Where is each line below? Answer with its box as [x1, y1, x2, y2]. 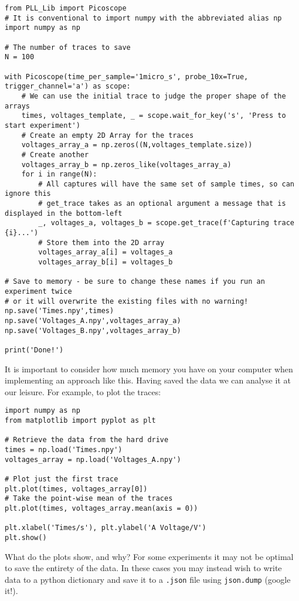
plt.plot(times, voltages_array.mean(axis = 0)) [5, 504, 198, 512]
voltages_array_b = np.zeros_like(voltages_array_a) [21, 160, 232, 169]
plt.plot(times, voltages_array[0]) [5, 484, 148, 493]
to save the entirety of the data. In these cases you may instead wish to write [5, 562, 282, 574]
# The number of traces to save [5, 43, 131, 52]
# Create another [21, 150, 89, 159]
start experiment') [5, 121, 80, 130]
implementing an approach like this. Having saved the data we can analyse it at [5, 374, 291, 386]
